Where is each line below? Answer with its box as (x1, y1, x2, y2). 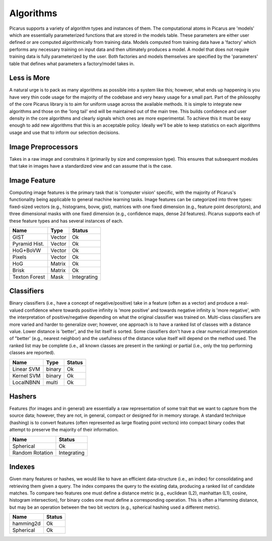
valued (9, 307, 24, 313)
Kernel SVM (12, 372, 41, 379)
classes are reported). (9, 350, 55, 356)
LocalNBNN (12, 379, 40, 386)
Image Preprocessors (9, 142, 78, 151)
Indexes (9, 463, 35, 471)
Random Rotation (12, 449, 53, 456)
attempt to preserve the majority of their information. (9, 427, 119, 433)
